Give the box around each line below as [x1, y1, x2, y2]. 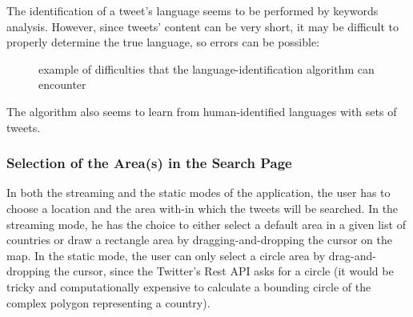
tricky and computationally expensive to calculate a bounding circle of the [6, 278, 371, 295]
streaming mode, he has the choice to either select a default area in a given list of [6, 215, 406, 232]
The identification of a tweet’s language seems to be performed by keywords [6, 2, 379, 18]
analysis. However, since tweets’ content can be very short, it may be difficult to [6, 18, 399, 34]
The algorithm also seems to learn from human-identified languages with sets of [6, 102, 397, 119]
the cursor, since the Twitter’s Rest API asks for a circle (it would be [54, 263, 394, 279]
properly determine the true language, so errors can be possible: [6, 34, 320, 50]
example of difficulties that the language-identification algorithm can [38, 60, 375, 77]
